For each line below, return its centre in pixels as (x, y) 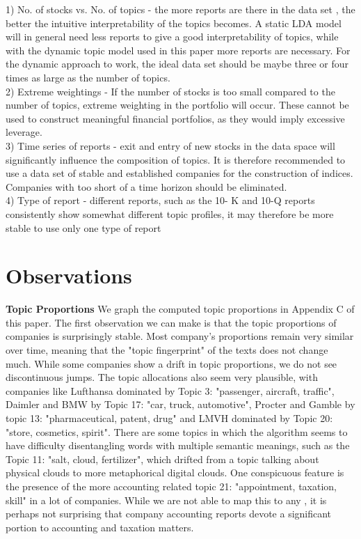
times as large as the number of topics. (88, 77)
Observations (69, 275)
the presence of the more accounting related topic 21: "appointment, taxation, (171, 486)
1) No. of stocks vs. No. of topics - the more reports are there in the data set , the (180, 9)
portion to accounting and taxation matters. (100, 527)
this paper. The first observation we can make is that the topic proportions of (171, 322)
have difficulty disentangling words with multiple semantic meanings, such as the (178, 445)
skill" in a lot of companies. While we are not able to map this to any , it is (166, 500)
